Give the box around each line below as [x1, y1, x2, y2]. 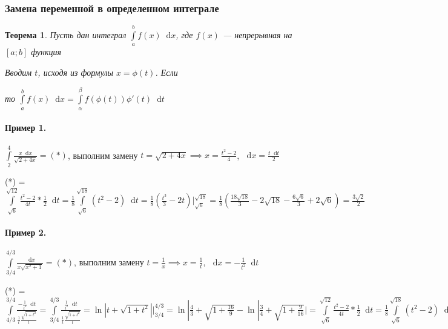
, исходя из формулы [38, 66, 113, 78]
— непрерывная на [222, 28, 292, 41]
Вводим [5, 66, 32, 78]
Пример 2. [5, 225, 47, 238]
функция [31, 45, 62, 58]
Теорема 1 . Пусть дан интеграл [5, 28, 127, 41]
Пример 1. [5, 121, 47, 134]
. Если [155, 66, 178, 78]
